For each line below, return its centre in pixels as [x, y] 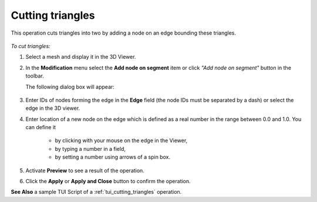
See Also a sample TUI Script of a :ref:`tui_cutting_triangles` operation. [96, 192]
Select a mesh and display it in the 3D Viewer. [81, 57]
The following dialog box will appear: [70, 87]
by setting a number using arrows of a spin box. [112, 157]
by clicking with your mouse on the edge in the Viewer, [121, 140]
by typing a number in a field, [90, 149]
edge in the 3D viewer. [53, 108]
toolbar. [35, 76]
